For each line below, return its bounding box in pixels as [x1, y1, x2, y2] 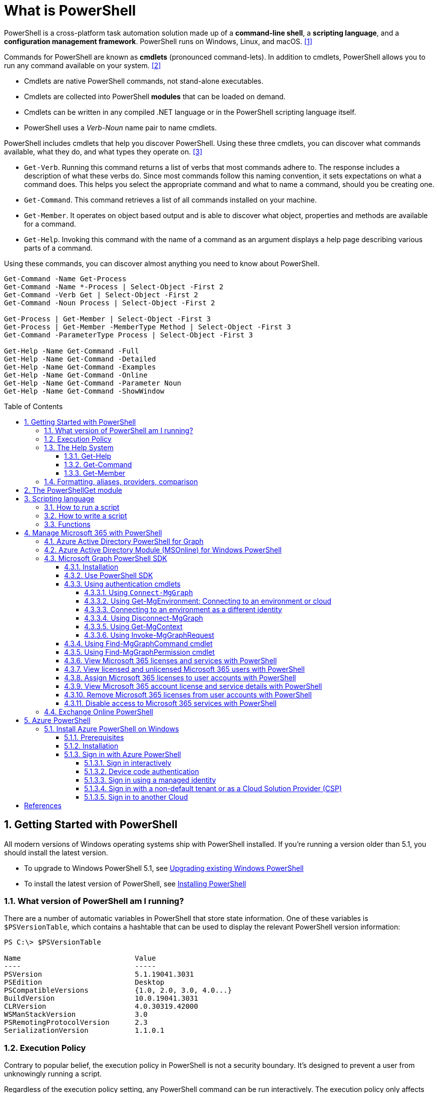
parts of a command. [24, 243, 93, 252]
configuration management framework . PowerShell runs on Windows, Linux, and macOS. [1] [4, 37, 312, 46]
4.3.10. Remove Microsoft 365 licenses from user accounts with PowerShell [64, 690, 312, 699]
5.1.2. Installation [64, 741, 119, 750]
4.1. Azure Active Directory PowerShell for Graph [44, 536, 204, 545]
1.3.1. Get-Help [64, 451, 112, 460]
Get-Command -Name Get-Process [4, 274, 127, 283]
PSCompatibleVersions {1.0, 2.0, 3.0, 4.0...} [4, 986, 232, 995]
